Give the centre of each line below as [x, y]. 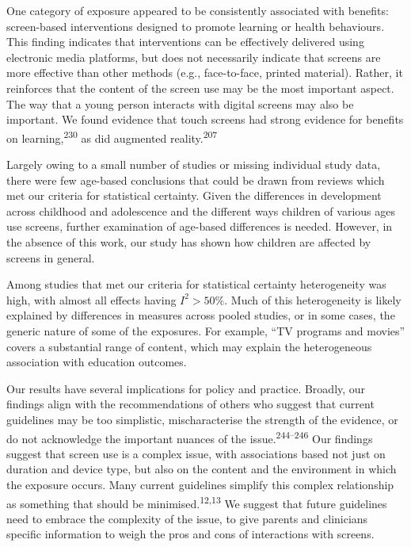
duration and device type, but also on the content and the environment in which [202, 469]
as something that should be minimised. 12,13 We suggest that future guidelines [197, 502]
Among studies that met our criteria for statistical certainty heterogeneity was [196, 284]
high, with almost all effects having [91, 299]
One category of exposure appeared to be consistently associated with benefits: [198, 10]
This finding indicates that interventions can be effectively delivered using [185, 42]
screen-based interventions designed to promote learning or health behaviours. [196, 26]
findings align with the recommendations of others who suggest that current [190, 404]
